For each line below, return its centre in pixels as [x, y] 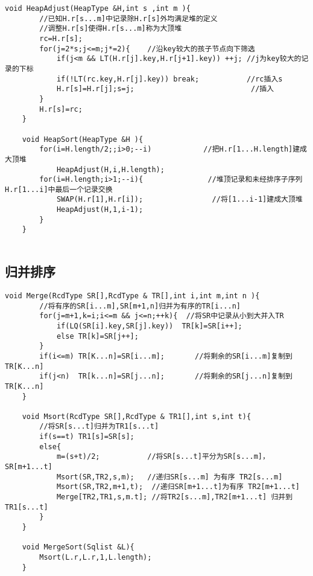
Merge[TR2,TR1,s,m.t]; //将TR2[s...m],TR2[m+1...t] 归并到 [175, 497]
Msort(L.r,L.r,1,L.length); [96, 558]
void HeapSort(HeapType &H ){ [83, 139]
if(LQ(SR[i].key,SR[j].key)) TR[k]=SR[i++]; [149, 326]
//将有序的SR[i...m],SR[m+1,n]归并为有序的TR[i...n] [140, 306]
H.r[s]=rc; [61, 109]
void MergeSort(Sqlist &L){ [78, 547]
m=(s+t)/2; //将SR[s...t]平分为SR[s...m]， [163, 457]
